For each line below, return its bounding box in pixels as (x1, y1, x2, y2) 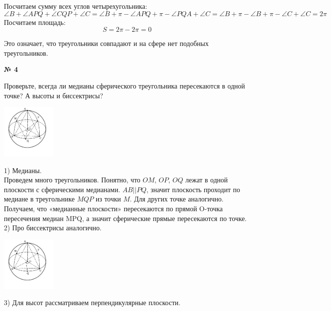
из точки (95, 194, 121, 204)
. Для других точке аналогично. (130, 194, 224, 204)
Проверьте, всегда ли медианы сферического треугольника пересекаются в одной (4, 80, 245, 90)
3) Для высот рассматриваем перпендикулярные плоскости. (4, 297, 180, 308)
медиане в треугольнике (4, 194, 75, 204)
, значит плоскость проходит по (146, 184, 240, 194)
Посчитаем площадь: (4, 17, 66, 27)
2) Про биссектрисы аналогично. (4, 222, 102, 233)
